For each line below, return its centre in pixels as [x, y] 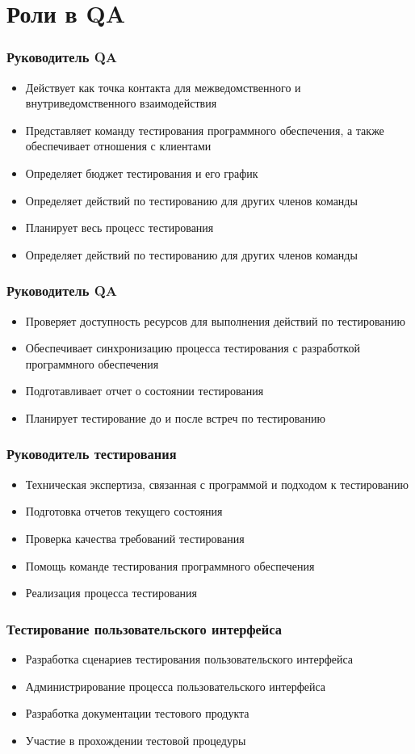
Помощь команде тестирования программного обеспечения [170, 565]
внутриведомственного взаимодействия [121, 103]
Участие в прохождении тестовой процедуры [136, 740]
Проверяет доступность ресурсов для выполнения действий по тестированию [215, 320]
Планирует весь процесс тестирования [119, 227]
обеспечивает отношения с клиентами [118, 146]
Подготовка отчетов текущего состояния [124, 511]
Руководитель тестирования [92, 454]
